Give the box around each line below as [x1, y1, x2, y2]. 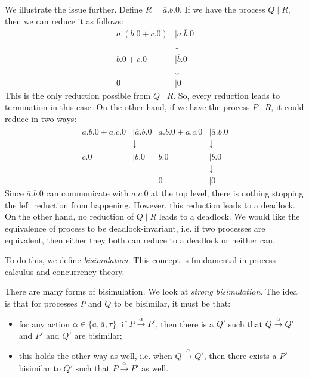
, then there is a [155, 317, 214, 330]
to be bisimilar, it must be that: [114, 296, 231, 309]
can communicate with [46, 187, 129, 199]
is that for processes [5, 296, 78, 309]
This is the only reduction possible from [5, 89, 151, 101]
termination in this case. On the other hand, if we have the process [5, 101, 250, 113]
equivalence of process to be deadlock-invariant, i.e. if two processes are [5, 221, 265, 234]
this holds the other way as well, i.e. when [18, 349, 172, 362]
